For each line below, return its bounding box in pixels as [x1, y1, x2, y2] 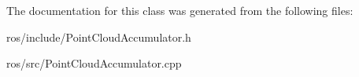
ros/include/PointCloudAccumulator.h [6, 28, 191, 45]
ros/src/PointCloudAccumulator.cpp [6, 55, 182, 71]
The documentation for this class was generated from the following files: [6, 2, 353, 18]
